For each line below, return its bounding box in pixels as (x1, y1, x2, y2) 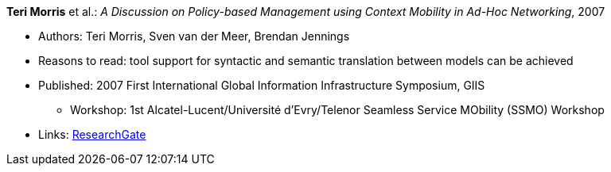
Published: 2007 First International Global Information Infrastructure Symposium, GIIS (38, 78, 485, 92)
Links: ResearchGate (38, 128, 146, 141)
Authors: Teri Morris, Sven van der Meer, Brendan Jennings (38, 29, 350, 43)
